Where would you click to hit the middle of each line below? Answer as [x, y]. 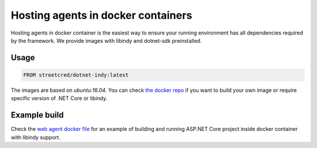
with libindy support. [36, 137]
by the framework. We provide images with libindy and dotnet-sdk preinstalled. [106, 40]
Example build [37, 115]
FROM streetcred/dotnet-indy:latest [76, 75]
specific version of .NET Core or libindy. [59, 98]
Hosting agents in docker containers [102, 15]
